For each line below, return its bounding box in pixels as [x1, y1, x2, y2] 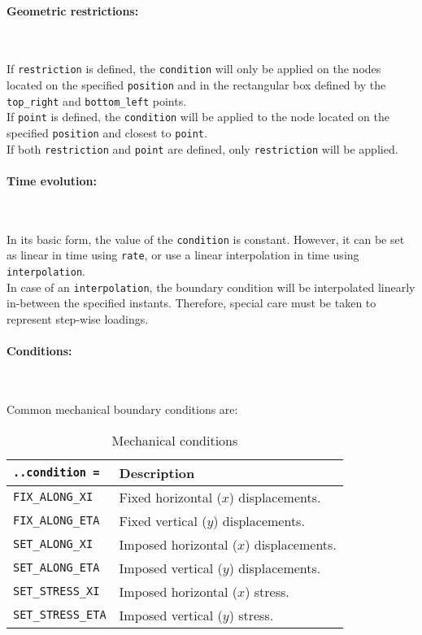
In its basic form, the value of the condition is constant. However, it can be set [7, 230, 405, 247]
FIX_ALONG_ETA [13, 514, 100, 528]
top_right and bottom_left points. [7, 92, 187, 109]
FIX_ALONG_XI [13, 490, 94, 504]
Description [119, 463, 195, 482]
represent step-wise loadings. [7, 310, 149, 327]
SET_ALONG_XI [13, 537, 94, 551]
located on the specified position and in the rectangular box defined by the [7, 76, 386, 94]
